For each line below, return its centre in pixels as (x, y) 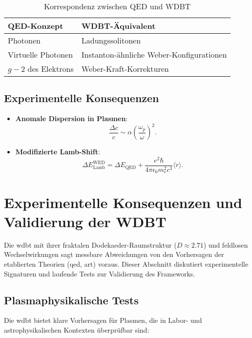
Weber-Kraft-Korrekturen (125, 69)
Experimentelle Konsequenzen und (123, 202)
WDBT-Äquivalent (118, 26)
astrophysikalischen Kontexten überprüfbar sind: (77, 329)
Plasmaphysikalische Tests (71, 300)
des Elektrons (51, 69)
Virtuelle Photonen (41, 54)
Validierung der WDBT (85, 221)
